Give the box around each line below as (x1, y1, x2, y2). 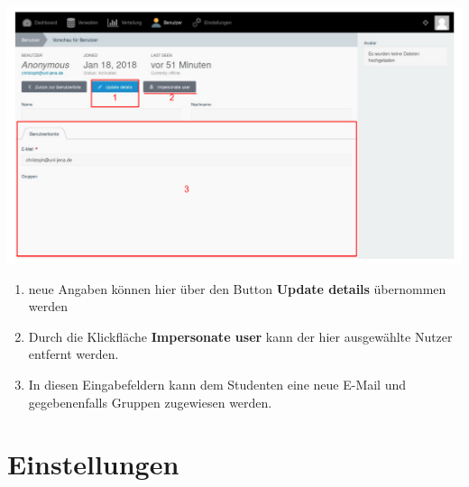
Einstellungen (7, 446, 179, 482)
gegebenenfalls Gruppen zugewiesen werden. (28, 392, 272, 411)
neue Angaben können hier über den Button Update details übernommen (28, 279, 446, 298)
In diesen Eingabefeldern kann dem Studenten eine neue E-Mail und (28, 374, 407, 393)
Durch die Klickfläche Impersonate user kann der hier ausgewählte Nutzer (28, 326, 453, 345)
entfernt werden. (28, 345, 119, 363)
